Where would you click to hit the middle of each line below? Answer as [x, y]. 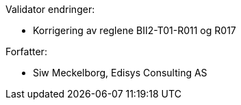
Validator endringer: [50, 9]
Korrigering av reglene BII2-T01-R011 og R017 [135, 30]
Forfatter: [26, 51]
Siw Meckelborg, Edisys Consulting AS [120, 73]
